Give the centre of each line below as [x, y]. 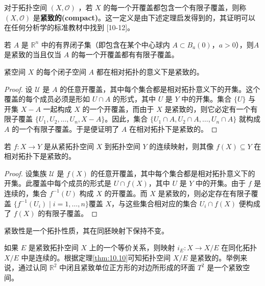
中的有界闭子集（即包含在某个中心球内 [105, 44]
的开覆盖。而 [126, 193]
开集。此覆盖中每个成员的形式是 [58, 183]
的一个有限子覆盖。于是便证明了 [66, 128]
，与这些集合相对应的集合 [154, 203]
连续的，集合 [26, 193]
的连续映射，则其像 [182, 146]
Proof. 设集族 [26, 173]
